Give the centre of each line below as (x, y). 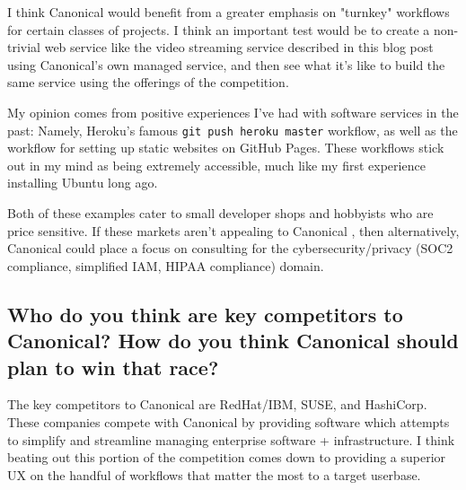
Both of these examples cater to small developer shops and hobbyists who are (220, 213)
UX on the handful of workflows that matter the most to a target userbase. (214, 474)
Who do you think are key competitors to (205, 314)
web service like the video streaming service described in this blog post (239, 47)
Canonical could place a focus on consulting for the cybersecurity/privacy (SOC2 (230, 248)
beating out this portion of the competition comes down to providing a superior (227, 457)
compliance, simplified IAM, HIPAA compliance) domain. (166, 265)
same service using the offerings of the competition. (148, 82)
